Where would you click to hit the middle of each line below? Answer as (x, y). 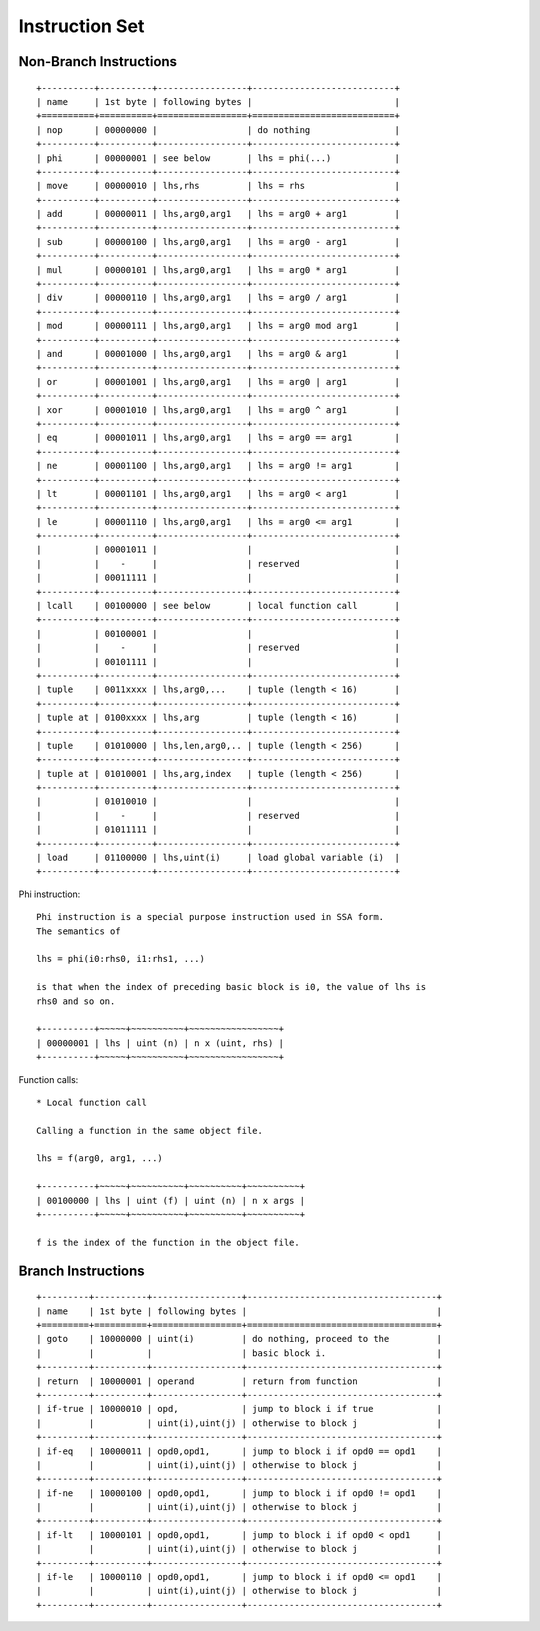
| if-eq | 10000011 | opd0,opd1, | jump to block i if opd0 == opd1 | (239, 1451)
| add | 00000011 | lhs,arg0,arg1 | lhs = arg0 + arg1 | (218, 214)
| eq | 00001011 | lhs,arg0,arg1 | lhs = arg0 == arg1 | (218, 438)
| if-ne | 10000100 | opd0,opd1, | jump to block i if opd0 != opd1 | (239, 1493)
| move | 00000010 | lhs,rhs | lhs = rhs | (218, 186)
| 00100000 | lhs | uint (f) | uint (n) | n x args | (170, 1200)
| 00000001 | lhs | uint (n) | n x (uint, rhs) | (160, 1043)
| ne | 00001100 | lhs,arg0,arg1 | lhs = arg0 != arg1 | (218, 466)
